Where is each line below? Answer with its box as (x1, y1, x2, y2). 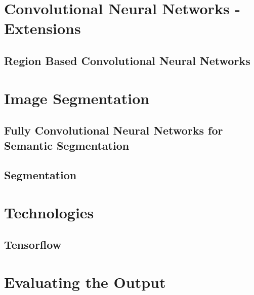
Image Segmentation (4, 87, 150, 108)
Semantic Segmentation (4, 137, 130, 153)
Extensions (4, 18, 81, 39)
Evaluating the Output (4, 272, 166, 292)
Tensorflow (4, 237, 62, 252)
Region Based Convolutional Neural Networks (4, 52, 250, 68)
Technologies (4, 202, 94, 222)
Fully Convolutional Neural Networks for (4, 122, 223, 138)
